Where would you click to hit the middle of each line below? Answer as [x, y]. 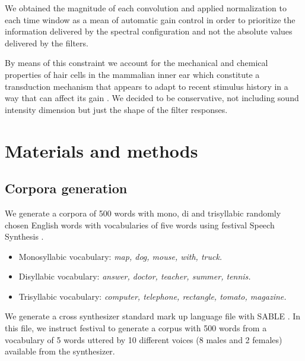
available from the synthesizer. [60, 351]
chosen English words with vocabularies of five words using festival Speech [140, 225]
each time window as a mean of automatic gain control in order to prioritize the [150, 19]
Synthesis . [24, 236]
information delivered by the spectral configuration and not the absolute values [149, 31]
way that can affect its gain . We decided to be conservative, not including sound [152, 98]
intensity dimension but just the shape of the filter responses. [116, 109]
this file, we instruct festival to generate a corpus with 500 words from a [136, 328]
